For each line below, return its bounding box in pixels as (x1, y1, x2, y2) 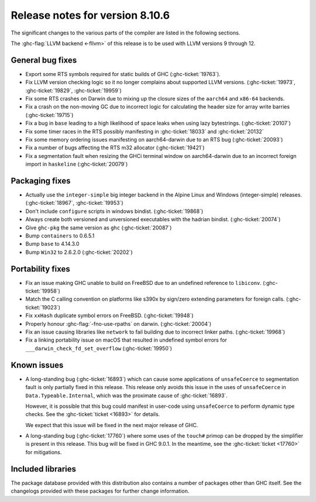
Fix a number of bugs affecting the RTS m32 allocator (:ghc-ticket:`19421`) (25, 144, 205, 152)
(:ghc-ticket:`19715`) (25, 111, 74, 118)
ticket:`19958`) (25, 287, 61, 295)
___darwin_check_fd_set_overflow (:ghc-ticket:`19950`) (25, 345, 173, 352)
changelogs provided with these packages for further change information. (11, 487, 190, 494)
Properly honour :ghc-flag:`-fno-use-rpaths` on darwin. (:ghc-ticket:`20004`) (25, 320, 212, 327)
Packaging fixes (11, 176, 71, 185)
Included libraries (11, 464, 76, 474)
